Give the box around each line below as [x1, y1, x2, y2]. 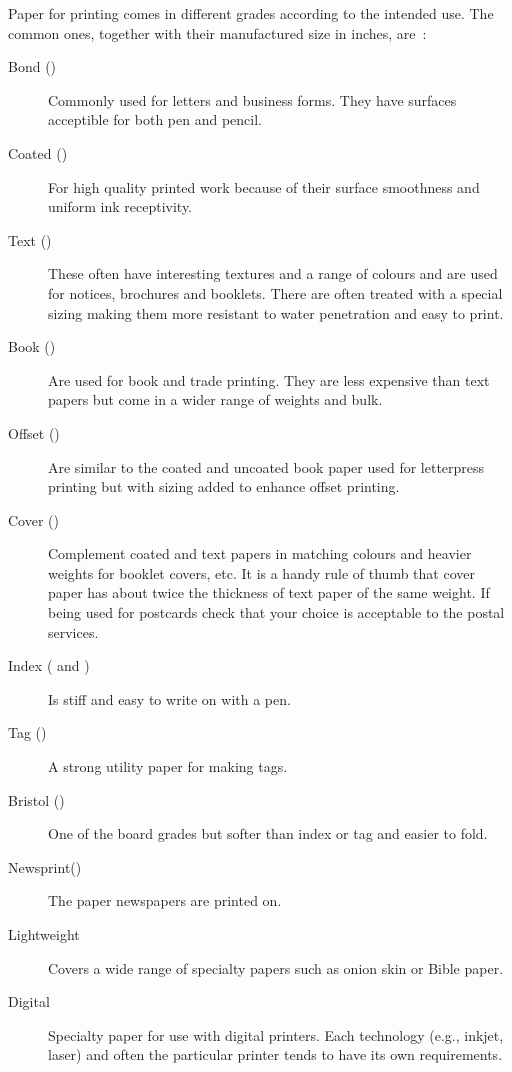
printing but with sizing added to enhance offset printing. [48, 476, 400, 497]
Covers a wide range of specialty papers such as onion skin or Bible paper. [48, 957, 504, 978]
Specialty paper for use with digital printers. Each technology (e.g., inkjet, [48, 1024, 504, 1045]
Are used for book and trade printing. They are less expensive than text [48, 369, 490, 390]
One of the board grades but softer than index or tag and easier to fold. [48, 823, 488, 844]
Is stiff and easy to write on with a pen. [48, 688, 291, 709]
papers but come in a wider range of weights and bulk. [48, 389, 383, 410]
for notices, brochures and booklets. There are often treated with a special [48, 282, 503, 303]
